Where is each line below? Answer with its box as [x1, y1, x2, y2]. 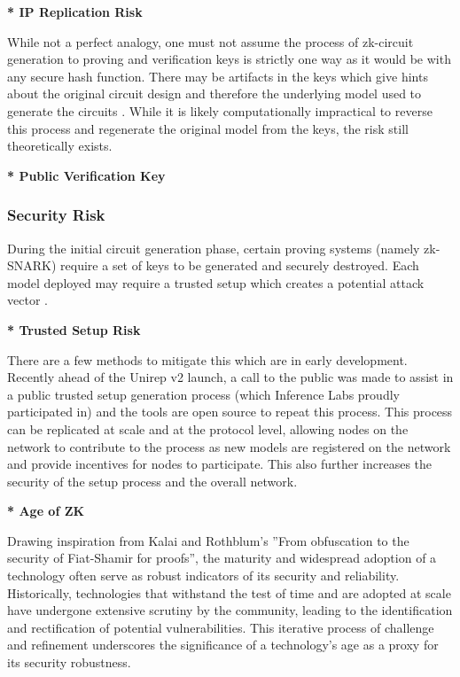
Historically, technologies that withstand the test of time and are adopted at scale [7, 583, 451, 602]
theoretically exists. [7, 136, 113, 155]
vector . [7, 291, 48, 309]
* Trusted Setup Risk [7, 320, 141, 338]
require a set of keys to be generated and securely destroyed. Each [60, 256, 419, 275]
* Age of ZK [7, 502, 85, 520]
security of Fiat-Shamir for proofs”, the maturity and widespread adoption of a [7, 549, 437, 567]
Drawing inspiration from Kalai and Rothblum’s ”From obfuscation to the [7, 531, 409, 549]
